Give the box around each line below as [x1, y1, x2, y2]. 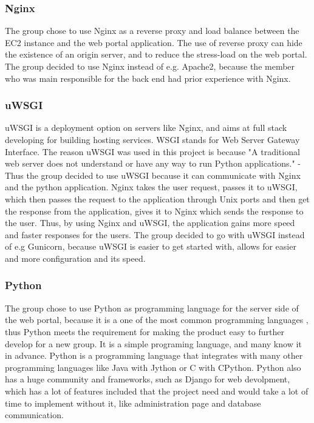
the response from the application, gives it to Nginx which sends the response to [5, 204, 304, 217]
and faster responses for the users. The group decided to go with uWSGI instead [5, 228, 305, 241]
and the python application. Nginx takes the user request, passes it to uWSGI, [5, 181, 298, 193]
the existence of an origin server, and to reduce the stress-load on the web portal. [5, 48, 307, 61]
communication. [5, 408, 64, 421]
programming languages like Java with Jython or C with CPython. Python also [5, 361, 301, 373]
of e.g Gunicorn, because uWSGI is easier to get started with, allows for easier [5, 240, 296, 253]
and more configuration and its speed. [5, 251, 146, 264]
